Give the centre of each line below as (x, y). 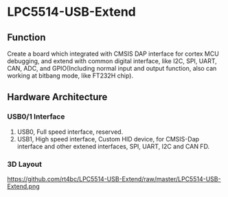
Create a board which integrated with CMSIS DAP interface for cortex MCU (113, 54)
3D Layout (25, 164)
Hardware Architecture (57, 97)
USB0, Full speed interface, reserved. (70, 132)
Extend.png (23, 186)
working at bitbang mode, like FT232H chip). (70, 76)
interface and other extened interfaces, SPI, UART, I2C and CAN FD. (113, 146)
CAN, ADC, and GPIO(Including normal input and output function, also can (112, 68)
